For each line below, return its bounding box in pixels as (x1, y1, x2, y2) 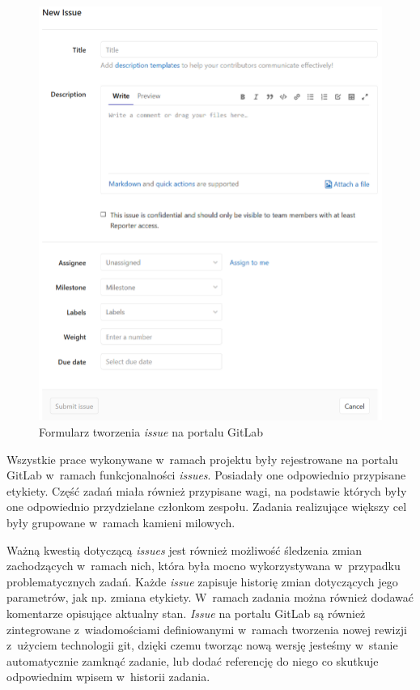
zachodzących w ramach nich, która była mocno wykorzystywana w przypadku (6, 557, 401, 574)
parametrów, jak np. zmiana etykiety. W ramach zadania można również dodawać (6, 589, 414, 606)
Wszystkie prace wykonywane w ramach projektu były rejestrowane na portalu (6, 450, 398, 467)
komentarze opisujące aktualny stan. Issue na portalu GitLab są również (6, 604, 366, 621)
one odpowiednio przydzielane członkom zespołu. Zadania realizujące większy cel (6, 498, 407, 515)
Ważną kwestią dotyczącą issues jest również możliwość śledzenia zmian (6, 541, 362, 558)
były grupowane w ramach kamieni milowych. (6, 513, 235, 530)
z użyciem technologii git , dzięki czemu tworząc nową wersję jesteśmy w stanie (6, 637, 398, 654)
